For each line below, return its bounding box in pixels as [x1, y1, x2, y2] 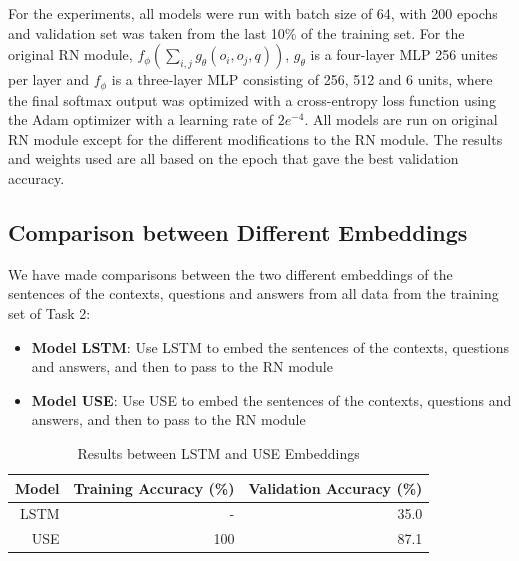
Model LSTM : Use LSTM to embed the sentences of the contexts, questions [31, 336, 509, 357]
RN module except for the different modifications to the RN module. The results [8, 128, 503, 149]
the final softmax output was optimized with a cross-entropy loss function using [8, 89, 496, 110]
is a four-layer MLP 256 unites [310, 44, 498, 65]
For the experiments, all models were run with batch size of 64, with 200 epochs [8, 3, 498, 23]
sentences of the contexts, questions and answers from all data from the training [8, 283, 499, 304]
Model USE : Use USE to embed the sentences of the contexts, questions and [31, 389, 512, 410]
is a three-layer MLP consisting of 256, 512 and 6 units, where [111, 69, 493, 90]
